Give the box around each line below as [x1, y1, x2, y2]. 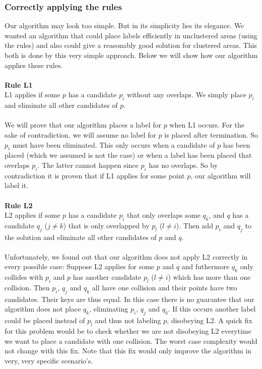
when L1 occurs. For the [169, 119, 245, 130]
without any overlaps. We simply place [127, 89, 246, 100]
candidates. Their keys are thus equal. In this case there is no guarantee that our [5, 293, 254, 304]
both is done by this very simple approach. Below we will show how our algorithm [5, 50, 258, 60]
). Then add [176, 220, 213, 230]
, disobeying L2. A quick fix [167, 315, 252, 326]
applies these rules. [5, 59, 63, 70]
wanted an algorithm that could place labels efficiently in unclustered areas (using [5, 30, 257, 40]
